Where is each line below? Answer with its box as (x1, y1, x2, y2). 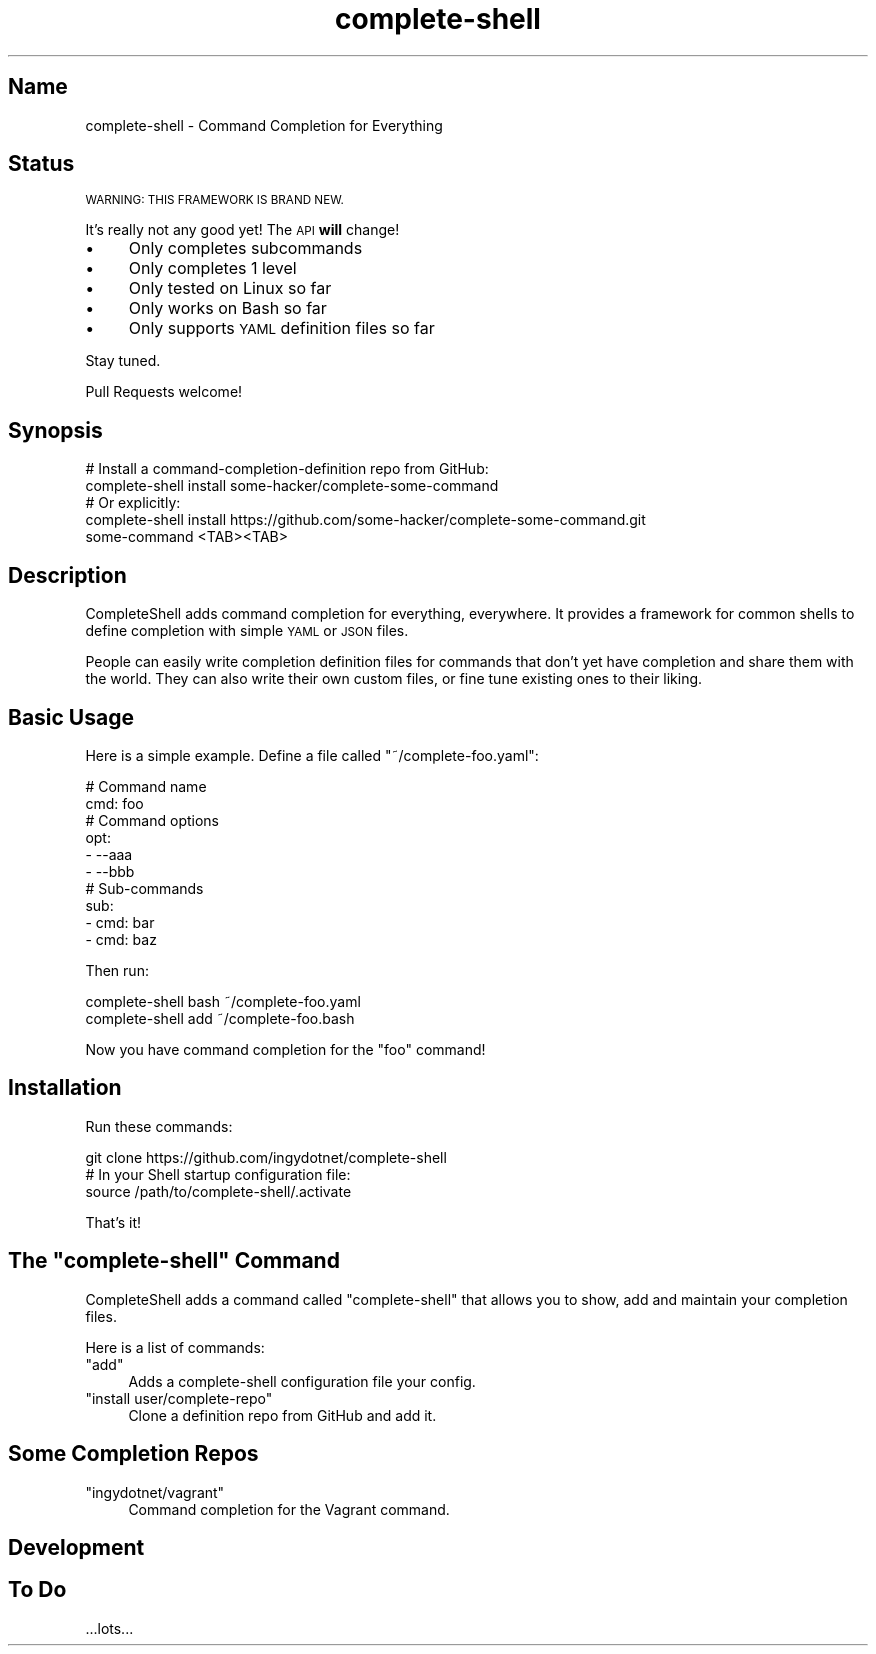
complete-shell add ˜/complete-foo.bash (85, 1009, 355, 1027)
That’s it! (85, 1213, 142, 1231)
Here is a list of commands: (85, 1338, 265, 1356)
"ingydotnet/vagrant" (85, 1483, 225, 1501)
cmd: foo (85, 794, 144, 812)
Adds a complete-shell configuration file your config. (128, 1372, 476, 1390)
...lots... (85, 1619, 134, 1637)
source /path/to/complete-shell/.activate (85, 1182, 352, 1200)
